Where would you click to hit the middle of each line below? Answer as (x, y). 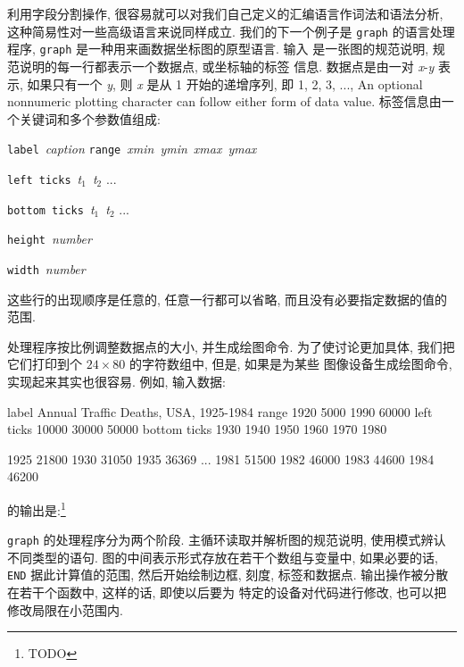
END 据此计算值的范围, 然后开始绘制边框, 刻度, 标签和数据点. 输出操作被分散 (228, 575)
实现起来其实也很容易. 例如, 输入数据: (116, 381)
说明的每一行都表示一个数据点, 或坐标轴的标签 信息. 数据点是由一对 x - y (227, 66)
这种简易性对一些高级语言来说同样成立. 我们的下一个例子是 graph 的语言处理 (231, 31)
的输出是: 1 (37, 508)
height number (50, 239)
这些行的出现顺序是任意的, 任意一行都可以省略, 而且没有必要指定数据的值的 (228, 299)
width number (46, 268)
